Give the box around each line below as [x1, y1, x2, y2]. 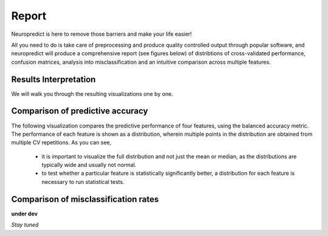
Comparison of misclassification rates [11, 194, 159, 204]
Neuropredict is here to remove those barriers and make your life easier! [11, 30, 193, 38]
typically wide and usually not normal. [41, 161, 137, 169]
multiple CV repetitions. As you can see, [11, 139, 112, 146]
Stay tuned [11, 221, 39, 229]
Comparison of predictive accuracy [11, 106, 148, 116]
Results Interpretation [11, 74, 96, 84]
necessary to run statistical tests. [41, 178, 125, 185]
